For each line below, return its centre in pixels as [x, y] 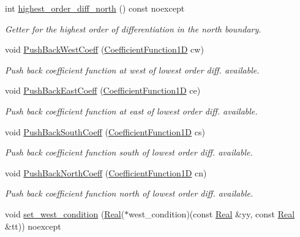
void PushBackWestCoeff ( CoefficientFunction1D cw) [104, 49]
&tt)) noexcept [33, 226]
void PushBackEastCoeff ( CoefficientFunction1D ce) [103, 90]
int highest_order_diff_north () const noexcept [95, 8]
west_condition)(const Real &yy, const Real [212, 213]
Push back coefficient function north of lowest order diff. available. [129, 193]
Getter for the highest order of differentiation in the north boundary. [133, 28]
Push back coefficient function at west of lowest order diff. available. [132, 70]
